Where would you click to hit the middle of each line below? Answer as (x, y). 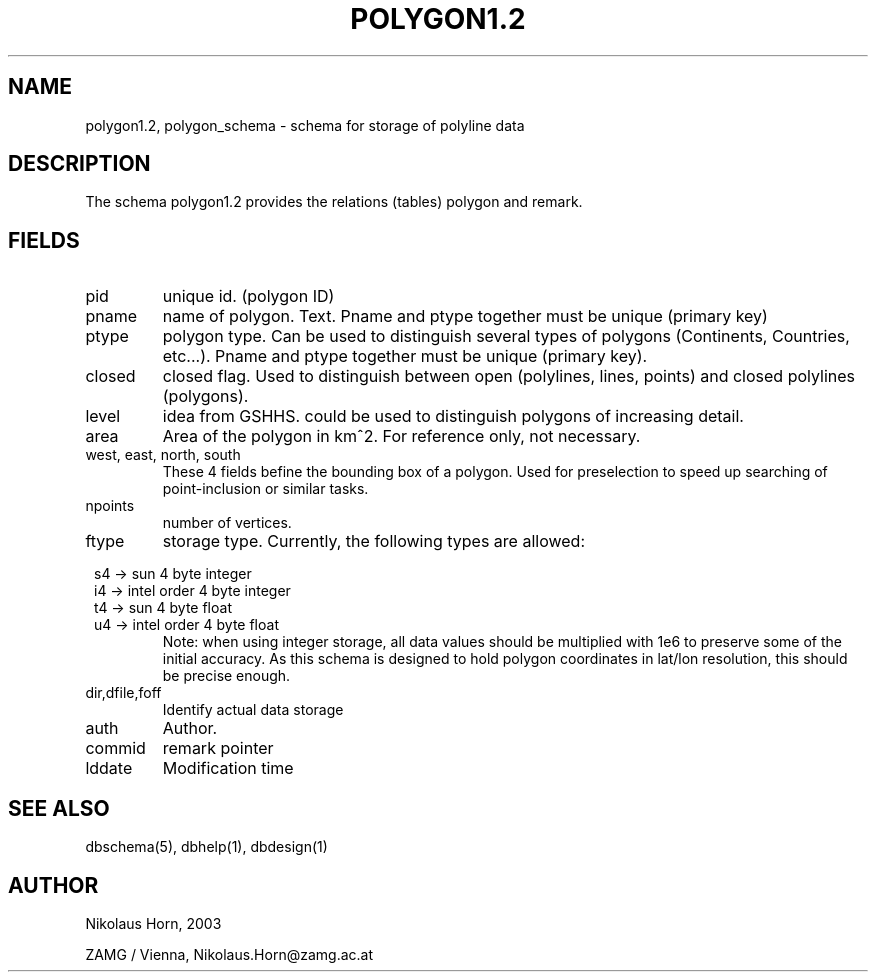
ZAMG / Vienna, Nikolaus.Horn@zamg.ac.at (229, 954)
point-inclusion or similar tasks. (265, 489)
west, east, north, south (163, 455)
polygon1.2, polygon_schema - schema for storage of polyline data (305, 125)
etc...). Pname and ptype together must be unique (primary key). (405, 356)
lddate (109, 768)
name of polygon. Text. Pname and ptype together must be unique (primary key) (465, 316)
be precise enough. (226, 676)
